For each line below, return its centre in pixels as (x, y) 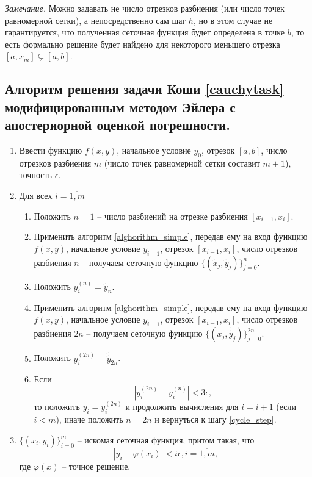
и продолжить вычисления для (182, 407)
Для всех (36, 195)
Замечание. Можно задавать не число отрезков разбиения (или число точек (145, 8)
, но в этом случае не (233, 20)
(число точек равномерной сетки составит (182, 163)
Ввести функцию (51, 150)
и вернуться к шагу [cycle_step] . (216, 419)
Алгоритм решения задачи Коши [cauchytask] (144, 89)
